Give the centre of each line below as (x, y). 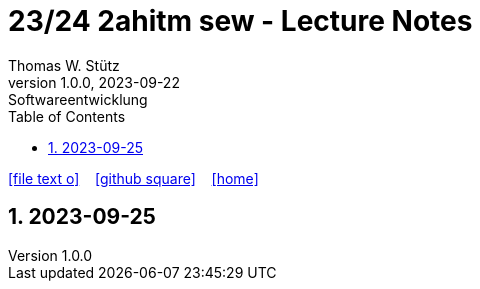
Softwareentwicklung (78, 99)
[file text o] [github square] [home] (133, 178)
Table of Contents (67, 116)
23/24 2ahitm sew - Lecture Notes (240, 21)
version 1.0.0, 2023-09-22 (94, 82)
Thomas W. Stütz (64, 65)
